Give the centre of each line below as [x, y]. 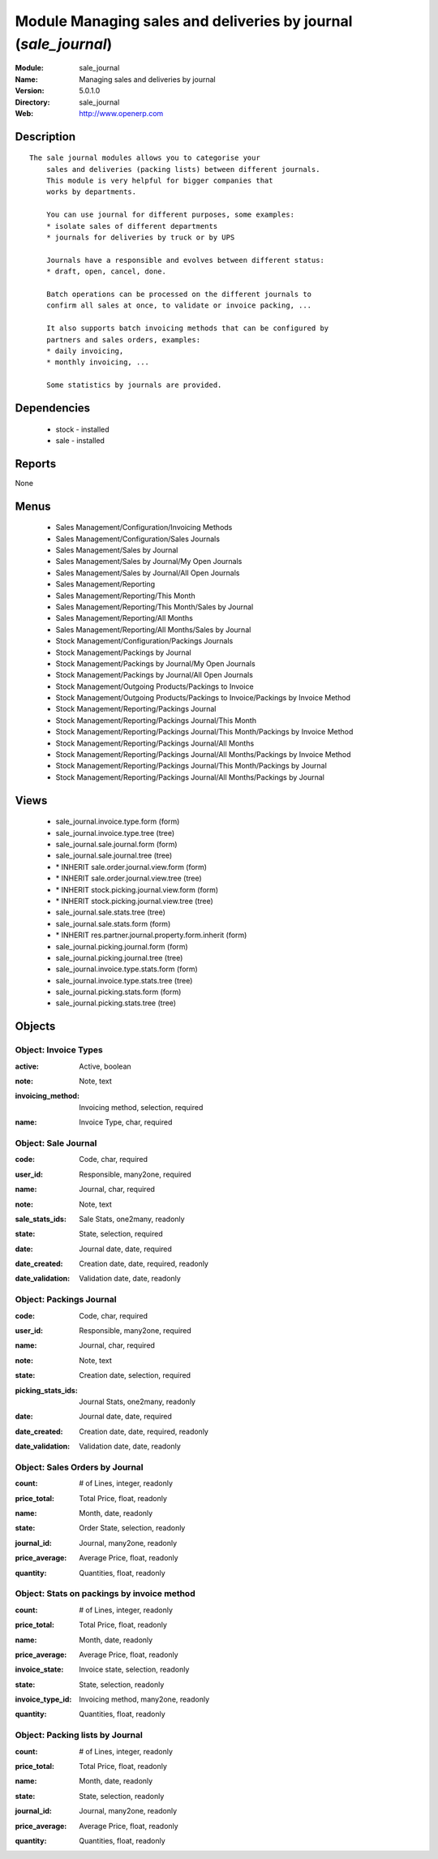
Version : [30, 91]
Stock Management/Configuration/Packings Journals [144, 641]
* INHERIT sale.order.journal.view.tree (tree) [129, 878]
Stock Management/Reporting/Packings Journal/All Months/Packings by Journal [190, 777]
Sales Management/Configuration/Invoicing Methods [144, 527]
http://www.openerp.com [121, 113]
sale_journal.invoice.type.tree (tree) [115, 833]
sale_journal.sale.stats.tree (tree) [111, 912]
